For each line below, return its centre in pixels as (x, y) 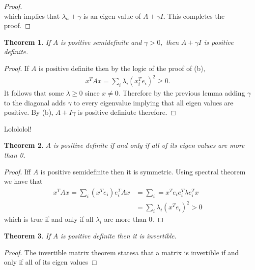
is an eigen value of (112, 16)
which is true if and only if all (49, 219)
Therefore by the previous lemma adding (184, 93)
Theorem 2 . (24, 145)
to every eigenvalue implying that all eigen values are (153, 102)
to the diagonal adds (35, 102)
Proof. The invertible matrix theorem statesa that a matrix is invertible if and (121, 252)
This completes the (196, 16)
